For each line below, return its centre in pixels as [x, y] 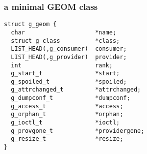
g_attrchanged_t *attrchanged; [76, 90]
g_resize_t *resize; [67, 139]
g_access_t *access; [67, 106]
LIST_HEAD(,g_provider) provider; [69, 57]
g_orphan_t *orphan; [67, 114]
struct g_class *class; [65, 41]
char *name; [64, 32]
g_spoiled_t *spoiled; [69, 81]
